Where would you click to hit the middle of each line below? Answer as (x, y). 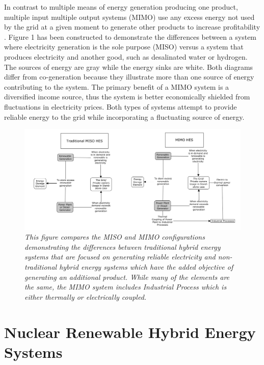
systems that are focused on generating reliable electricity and (120, 257)
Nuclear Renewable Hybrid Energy (130, 332)
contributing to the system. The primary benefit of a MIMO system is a (117, 86)
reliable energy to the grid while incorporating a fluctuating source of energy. (124, 116)
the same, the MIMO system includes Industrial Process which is (126, 287)
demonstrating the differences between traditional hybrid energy (123, 246)
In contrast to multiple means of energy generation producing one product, (121, 7)
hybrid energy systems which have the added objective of (146, 267)
